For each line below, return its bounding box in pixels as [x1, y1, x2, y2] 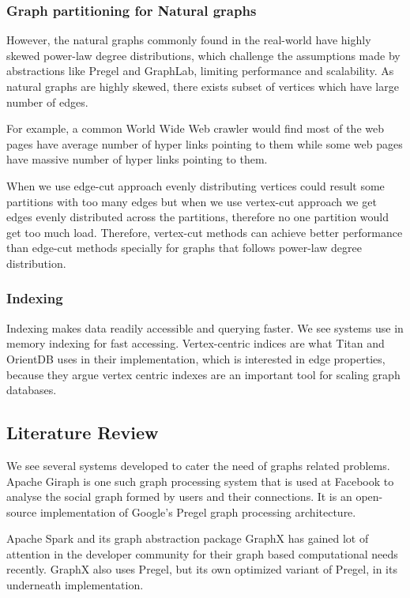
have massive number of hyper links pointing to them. [6, 151, 268, 167]
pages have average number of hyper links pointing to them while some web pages [6, 135, 403, 152]
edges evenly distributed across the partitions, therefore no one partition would [6, 209, 389, 225]
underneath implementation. [6, 577, 144, 593]
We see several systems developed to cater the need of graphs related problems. [6, 457, 390, 473]
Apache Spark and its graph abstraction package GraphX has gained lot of [6, 530, 369, 547]
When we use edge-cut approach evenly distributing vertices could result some [6, 177, 385, 194]
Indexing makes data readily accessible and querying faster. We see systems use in [6, 319, 404, 336]
